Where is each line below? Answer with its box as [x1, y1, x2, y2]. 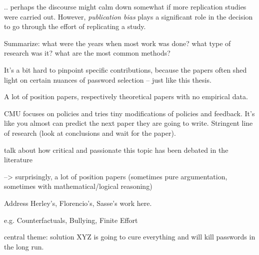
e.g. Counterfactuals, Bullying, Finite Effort [4, 214, 138, 225]
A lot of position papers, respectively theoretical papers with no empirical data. [4, 91, 248, 102]
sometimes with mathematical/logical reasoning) [4, 181, 152, 191]
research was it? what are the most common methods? [4, 48, 170, 58]
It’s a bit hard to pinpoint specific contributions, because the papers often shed [4, 64, 247, 75]
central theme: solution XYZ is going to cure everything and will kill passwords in [4, 231, 255, 242]
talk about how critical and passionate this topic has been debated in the [4, 144, 228, 155]
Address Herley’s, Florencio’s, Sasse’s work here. [4, 197, 152, 208]
